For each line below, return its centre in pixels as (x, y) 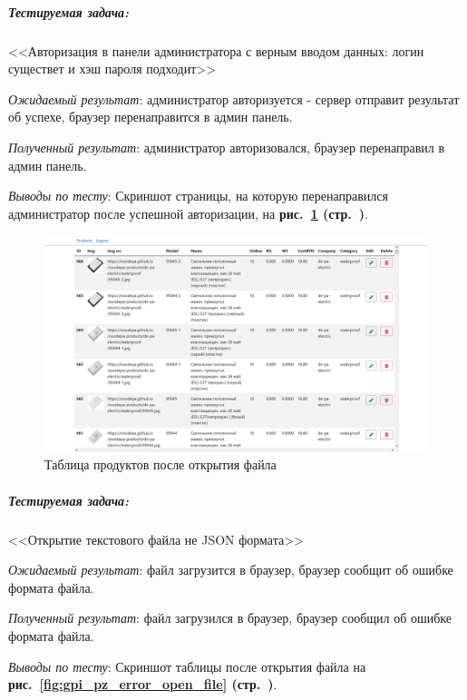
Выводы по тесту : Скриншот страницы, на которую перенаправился (198, 196)
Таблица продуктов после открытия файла (161, 464)
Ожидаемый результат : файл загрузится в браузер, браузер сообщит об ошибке (231, 570)
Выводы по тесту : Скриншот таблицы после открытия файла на (187, 666)
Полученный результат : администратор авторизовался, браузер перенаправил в (227, 147)
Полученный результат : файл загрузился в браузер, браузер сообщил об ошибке (230, 618)
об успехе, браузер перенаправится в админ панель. (151, 117)
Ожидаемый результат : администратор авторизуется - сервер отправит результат (234, 99)
